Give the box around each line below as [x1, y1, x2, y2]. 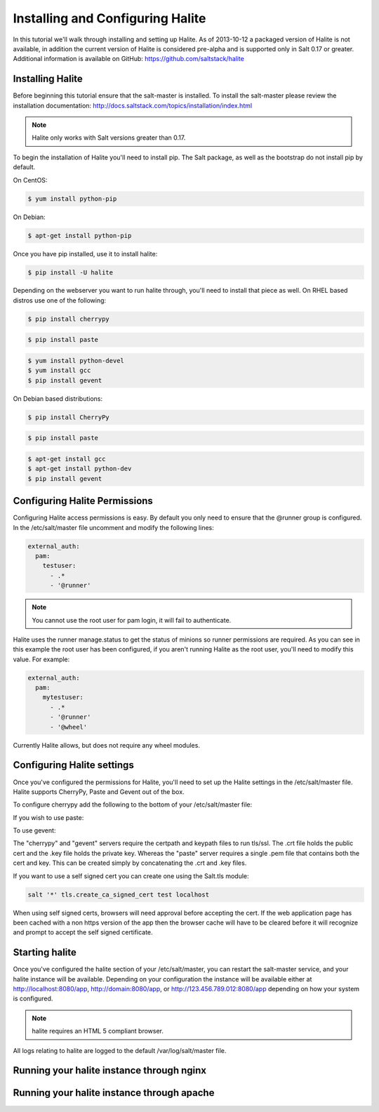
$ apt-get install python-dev [27, 465, 132, 473]
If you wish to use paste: [13, 813, 84, 821]
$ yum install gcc [27, 366, 91, 375]
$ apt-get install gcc [27, 455, 106, 463]
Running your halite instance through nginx [13, 1064, 207, 1077]
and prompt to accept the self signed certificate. [13, 928, 154, 936]
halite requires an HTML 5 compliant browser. [32, 1027, 164, 1035]
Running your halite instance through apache [13, 1087, 215, 1099]
